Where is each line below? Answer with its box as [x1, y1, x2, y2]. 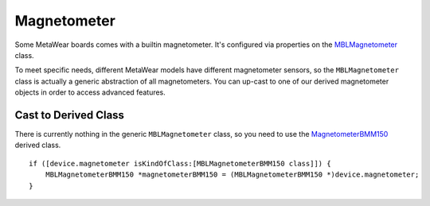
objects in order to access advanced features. [14, 87, 166, 97]
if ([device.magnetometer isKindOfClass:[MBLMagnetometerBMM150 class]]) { [29, 159, 331, 168]
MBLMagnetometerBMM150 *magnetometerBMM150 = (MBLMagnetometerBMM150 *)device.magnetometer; [45, 170, 420, 179]
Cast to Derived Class [14, 108, 125, 122]
